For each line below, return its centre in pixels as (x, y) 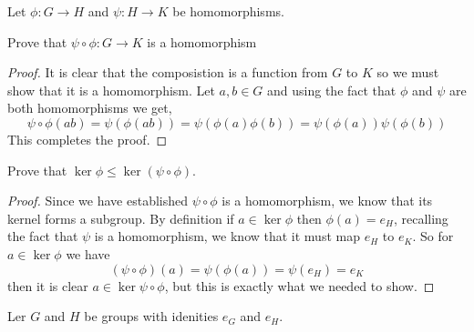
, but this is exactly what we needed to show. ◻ (299, 285)
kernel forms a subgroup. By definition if (121, 218)
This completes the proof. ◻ (88, 139)
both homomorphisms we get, (90, 108)
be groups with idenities (151, 316)
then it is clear (48, 285)
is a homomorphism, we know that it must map (227, 236)
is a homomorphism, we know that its (327, 201)
